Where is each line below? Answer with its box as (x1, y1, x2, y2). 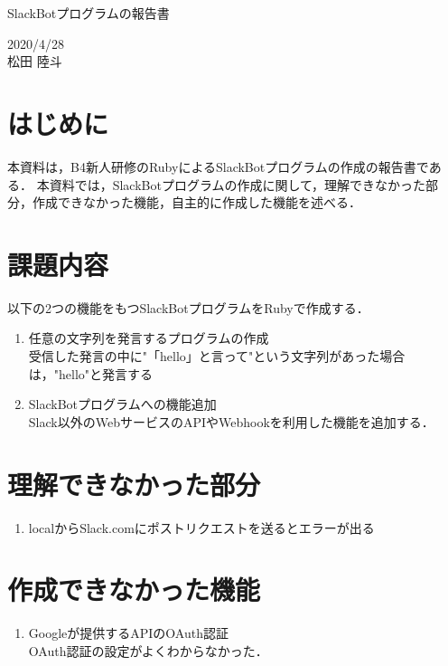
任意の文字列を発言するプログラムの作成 (28, 328, 269, 347)
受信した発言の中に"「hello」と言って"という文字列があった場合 (28, 347, 406, 365)
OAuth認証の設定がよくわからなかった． (28, 641, 268, 660)
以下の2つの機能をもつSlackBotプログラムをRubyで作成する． (7, 298, 369, 317)
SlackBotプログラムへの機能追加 (28, 395, 217, 414)
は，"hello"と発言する (28, 364, 154, 383)
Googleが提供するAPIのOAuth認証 (28, 623, 229, 642)
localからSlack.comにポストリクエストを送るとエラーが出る (28, 518, 375, 537)
